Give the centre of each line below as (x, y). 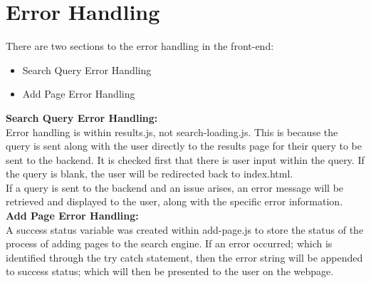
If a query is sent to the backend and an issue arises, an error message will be (175, 187)
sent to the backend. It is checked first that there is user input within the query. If (185, 159)
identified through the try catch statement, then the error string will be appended (184, 257)
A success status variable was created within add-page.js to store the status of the (185, 229)
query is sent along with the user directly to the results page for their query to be (184, 146)
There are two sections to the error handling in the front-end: (140, 46)
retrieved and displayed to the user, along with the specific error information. (174, 201)
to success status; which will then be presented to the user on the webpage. (170, 271)
